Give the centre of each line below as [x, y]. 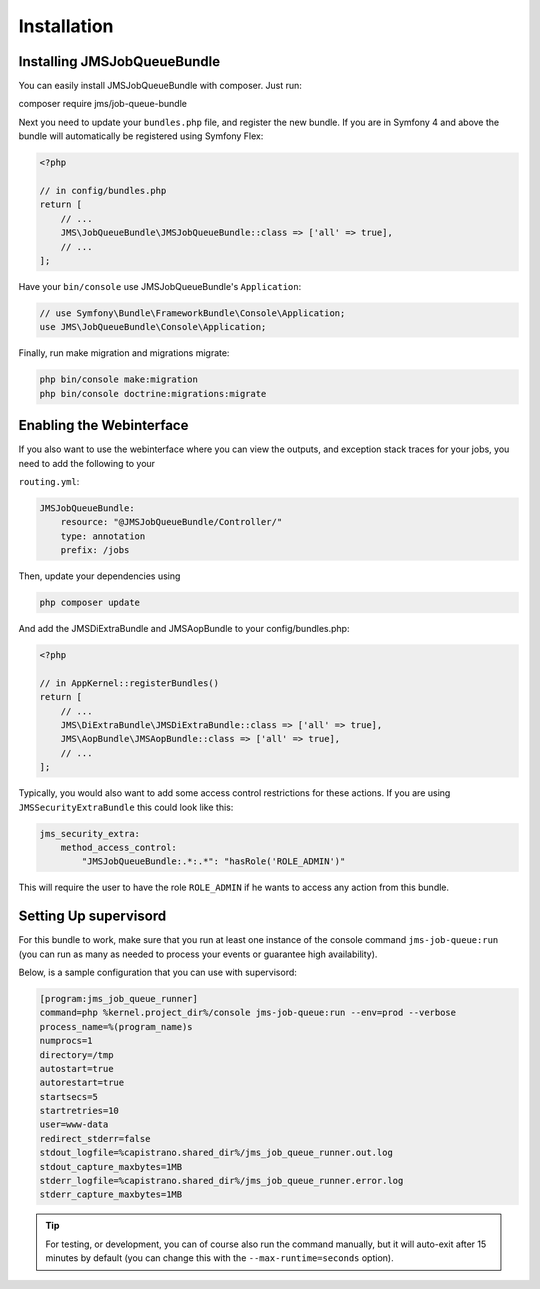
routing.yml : [49, 481]
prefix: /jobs [95, 550]
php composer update [89, 603]
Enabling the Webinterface [103, 425]
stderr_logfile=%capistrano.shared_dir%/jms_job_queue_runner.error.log [221, 1181]
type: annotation [103, 536]
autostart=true [76, 1068]
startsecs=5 [69, 1096]
